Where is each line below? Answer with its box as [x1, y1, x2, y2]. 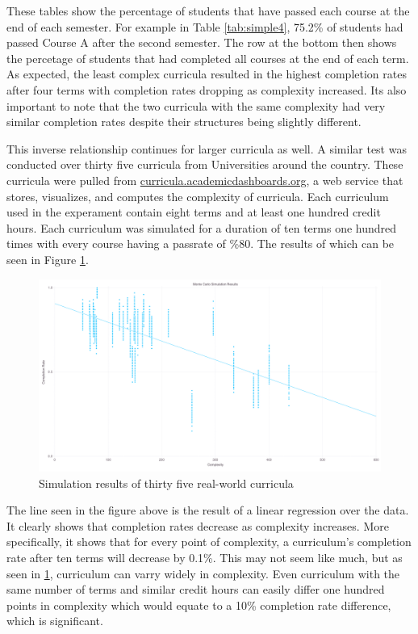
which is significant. [6, 612, 103, 629]
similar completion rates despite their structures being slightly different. [6, 113, 362, 130]
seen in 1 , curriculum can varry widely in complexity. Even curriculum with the [6, 565, 400, 582]
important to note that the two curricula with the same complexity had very [6, 97, 386, 114]
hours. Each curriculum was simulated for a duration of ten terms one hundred [6, 219, 397, 236]
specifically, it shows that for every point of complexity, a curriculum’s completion [6, 533, 412, 550]
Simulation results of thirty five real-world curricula [39, 474, 294, 491]
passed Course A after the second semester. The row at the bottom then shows [6, 34, 397, 51]
